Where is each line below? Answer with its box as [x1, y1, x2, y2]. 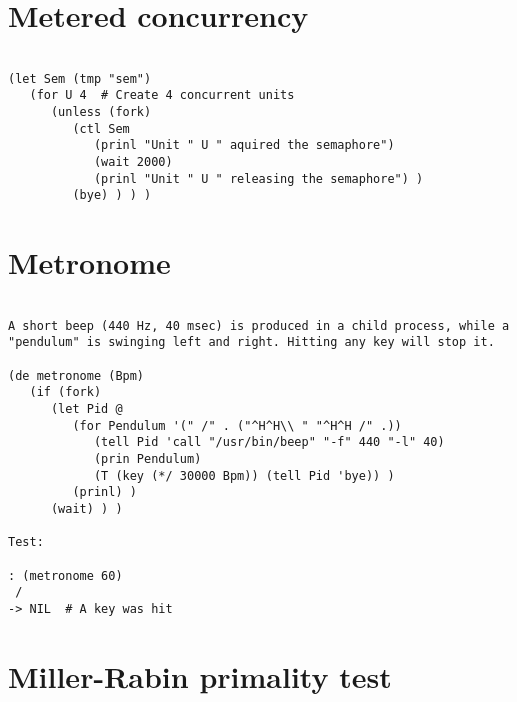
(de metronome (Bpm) [8, 368, 145, 383]
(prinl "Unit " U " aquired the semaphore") [93, 138, 395, 153]
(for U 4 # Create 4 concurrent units [29, 88, 295, 103]
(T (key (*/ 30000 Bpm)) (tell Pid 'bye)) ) [93, 468, 395, 483]
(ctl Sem [72, 121, 130, 136]
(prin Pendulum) [93, 452, 202, 467]
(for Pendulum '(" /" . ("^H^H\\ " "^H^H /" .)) [72, 418, 402, 433]
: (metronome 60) [8, 568, 123, 583]
